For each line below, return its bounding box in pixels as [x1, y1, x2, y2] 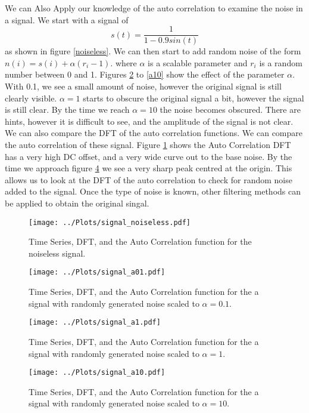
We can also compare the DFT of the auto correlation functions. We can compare [5, 127, 303, 139]
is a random [259, 56, 302, 69]
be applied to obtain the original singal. [5, 196, 149, 209]
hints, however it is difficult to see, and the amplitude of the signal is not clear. [5, 115, 294, 127]
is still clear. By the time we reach [5, 103, 130, 116]
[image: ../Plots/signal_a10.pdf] [29, 368, 166, 377]
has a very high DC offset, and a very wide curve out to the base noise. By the [5, 150, 292, 162]
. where [110, 56, 137, 69]
